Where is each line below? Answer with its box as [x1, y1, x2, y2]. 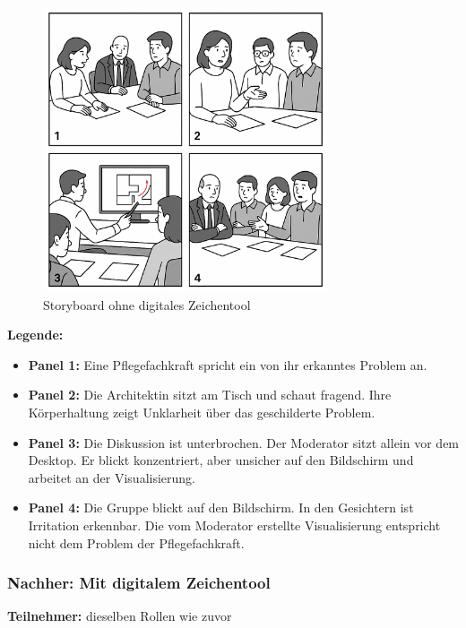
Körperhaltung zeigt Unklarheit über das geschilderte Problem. [28, 402, 375, 421]
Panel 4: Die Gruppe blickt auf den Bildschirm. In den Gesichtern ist [28, 498, 414, 517]
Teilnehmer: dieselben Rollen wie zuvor [7, 606, 232, 625]
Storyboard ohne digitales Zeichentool [43, 295, 251, 314]
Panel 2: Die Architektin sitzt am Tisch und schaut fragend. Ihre [28, 385, 392, 404]
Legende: [7, 325, 64, 344]
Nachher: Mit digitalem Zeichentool [7, 572, 271, 594]
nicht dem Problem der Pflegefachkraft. [28, 533, 245, 552]
